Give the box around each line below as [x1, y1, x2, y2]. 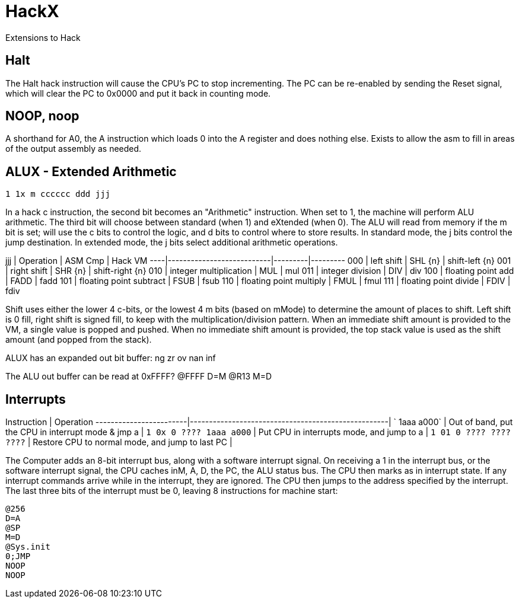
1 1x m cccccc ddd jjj [5, 189, 111, 199]
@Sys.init [5, 542, 50, 552]
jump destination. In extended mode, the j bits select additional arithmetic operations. [5, 237, 338, 248]
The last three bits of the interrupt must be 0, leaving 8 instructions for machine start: [5, 486, 338, 496]
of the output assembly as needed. [5, 143, 142, 154]
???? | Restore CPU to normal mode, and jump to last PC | [5, 437, 233, 448]
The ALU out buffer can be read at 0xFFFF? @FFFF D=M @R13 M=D [5, 371, 272, 382]
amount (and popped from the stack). [5, 334, 152, 345]
